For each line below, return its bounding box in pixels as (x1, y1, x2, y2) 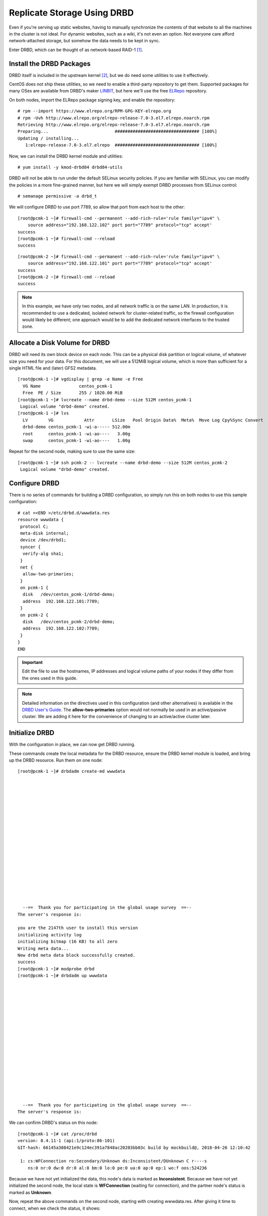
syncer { (20, 544, 41, 550)
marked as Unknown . (9, 1189, 52, 1195)
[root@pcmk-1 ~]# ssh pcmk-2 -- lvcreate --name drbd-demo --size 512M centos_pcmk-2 (17, 460, 228, 465)
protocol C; (20, 523, 49, 529)
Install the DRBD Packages (9, 59, 91, 68)
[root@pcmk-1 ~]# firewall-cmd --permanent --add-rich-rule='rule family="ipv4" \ (17, 215, 220, 221)
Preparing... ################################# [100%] (17, 129, 218, 134)
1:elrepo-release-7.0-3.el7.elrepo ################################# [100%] (25, 143, 218, 148)
